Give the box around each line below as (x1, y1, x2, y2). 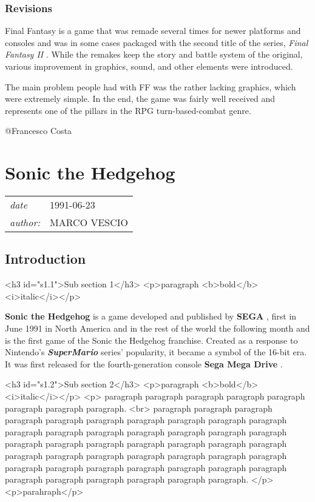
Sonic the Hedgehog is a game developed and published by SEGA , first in (5, 310, 297, 323)
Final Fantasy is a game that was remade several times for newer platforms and (5, 24, 301, 37)
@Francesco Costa (5, 124, 72, 137)
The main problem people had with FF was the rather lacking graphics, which (5, 80, 296, 93)
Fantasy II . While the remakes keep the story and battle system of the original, (5, 48, 303, 61)
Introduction (5, 249, 86, 268)
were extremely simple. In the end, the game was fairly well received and (5, 92, 276, 105)
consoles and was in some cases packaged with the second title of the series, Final (5, 36, 308, 49)
